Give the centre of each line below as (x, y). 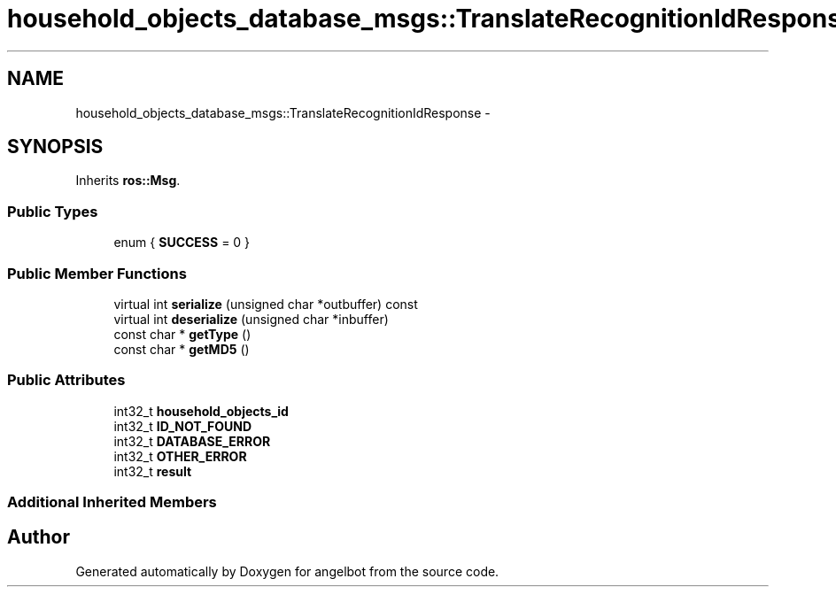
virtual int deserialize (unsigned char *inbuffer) (251, 319)
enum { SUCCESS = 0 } (182, 243)
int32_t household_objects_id (201, 411)
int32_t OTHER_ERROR (180, 456)
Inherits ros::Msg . (128, 181)
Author (39, 537)
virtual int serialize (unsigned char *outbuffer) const (266, 304)
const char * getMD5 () (182, 349)
